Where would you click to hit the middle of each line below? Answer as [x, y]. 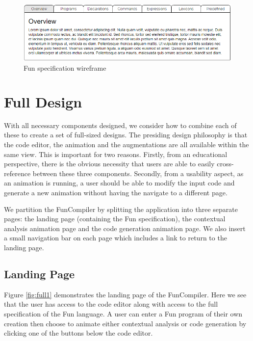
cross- [225, 164]
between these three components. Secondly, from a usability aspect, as [138, 173]
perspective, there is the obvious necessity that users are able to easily [109, 164]
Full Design [43, 101]
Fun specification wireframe [65, 68]
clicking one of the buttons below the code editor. [78, 333]
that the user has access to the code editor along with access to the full [111, 304]
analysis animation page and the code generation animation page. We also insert [125, 228]
